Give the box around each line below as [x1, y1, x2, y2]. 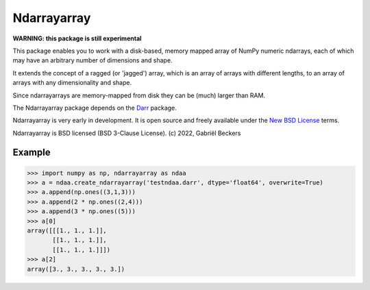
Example [12, 147, 51, 158]
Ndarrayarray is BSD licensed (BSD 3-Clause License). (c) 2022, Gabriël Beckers [12, 129, 241, 137]
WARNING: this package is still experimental [12, 34, 142, 43]
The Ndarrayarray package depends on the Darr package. [12, 104, 177, 112]
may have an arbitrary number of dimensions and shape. [12, 56, 173, 64]
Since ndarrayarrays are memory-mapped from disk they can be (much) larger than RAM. [12, 91, 266, 99]
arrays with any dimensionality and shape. [12, 79, 132, 87]
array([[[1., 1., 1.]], [27, 227, 108, 234]
